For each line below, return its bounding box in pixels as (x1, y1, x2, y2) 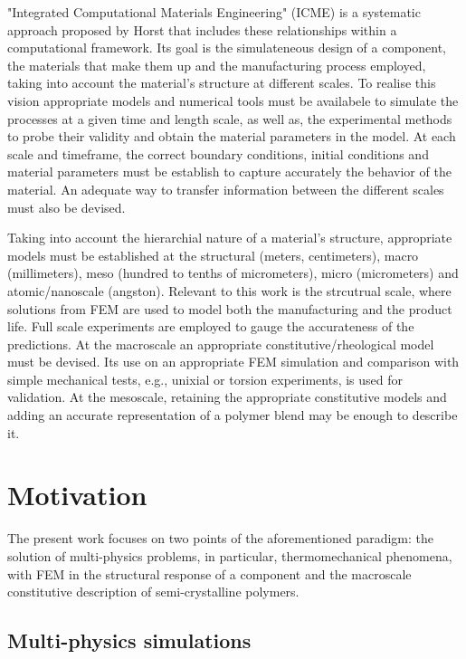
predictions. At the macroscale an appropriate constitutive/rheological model (7, 334, 434, 353)
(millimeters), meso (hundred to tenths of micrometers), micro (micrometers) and (7, 263, 459, 282)
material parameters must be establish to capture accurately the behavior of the (7, 162, 452, 181)
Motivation (7, 476, 147, 513)
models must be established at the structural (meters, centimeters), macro (7, 245, 419, 264)
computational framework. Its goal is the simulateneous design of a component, (7, 38, 447, 57)
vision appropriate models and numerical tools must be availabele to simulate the (7, 91, 459, 110)
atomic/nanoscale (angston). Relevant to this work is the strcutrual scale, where (7, 281, 452, 300)
